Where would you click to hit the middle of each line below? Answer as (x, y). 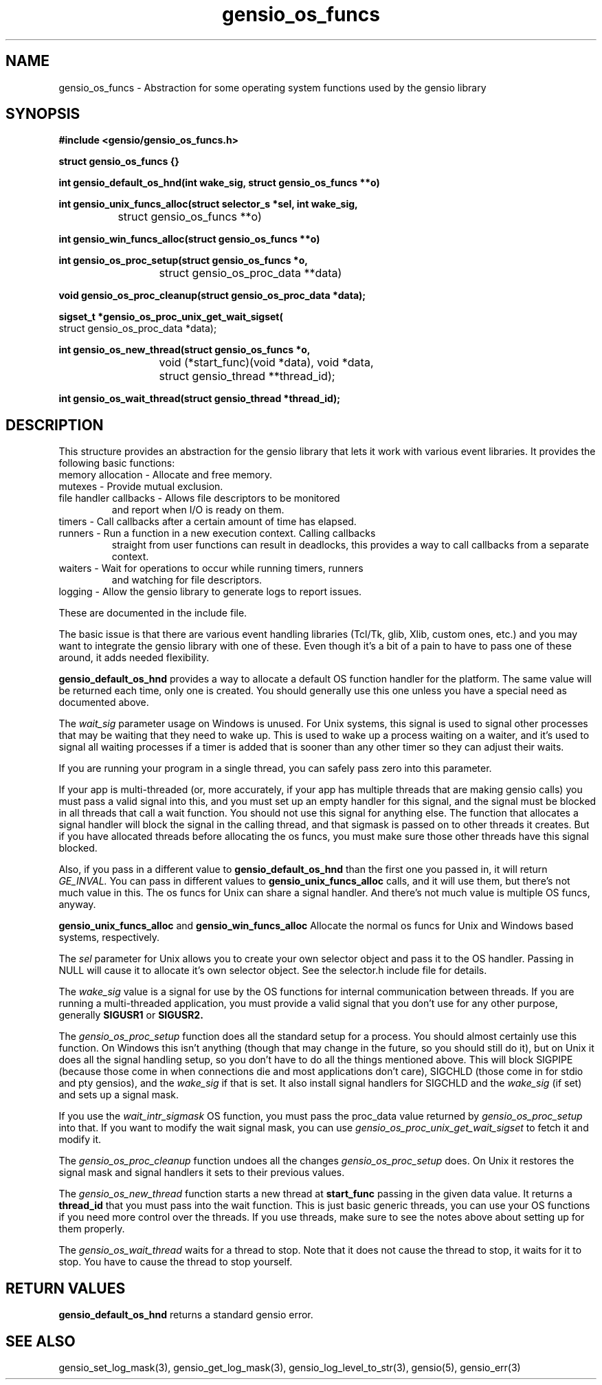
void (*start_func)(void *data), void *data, (266, 363)
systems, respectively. (109, 938)
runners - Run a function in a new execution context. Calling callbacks (217, 533)
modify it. (80, 1140)
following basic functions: (117, 463)
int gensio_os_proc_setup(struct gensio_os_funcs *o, (183, 261)
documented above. (104, 702)
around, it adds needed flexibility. (134, 658)
